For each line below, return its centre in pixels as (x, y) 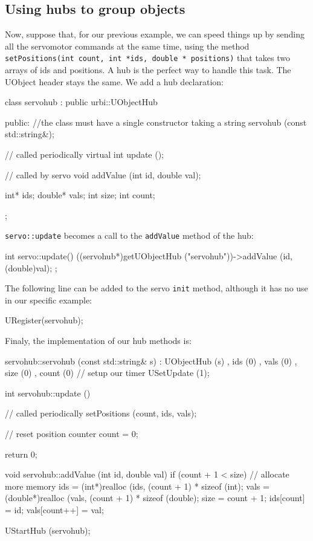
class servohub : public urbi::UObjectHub (81, 102)
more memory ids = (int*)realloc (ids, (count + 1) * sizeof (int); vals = (137, 486)
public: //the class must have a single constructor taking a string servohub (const (156, 122)
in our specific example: (49, 300)
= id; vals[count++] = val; (54, 510)
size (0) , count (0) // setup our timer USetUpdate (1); (107, 373)
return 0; (21, 454)
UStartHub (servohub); (48, 530)
